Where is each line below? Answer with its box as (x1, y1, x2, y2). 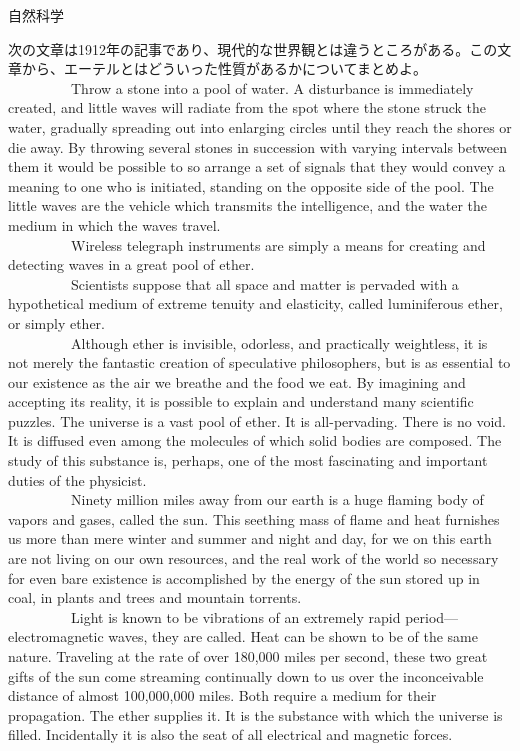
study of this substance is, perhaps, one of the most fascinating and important (8, 450, 488, 471)
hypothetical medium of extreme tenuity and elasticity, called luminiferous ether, (8, 293, 503, 314)
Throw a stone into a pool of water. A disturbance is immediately (70, 77, 474, 98)
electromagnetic (8, 626, 104, 647)
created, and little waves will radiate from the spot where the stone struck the (8, 97, 487, 118)
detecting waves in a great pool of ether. (8, 254, 255, 275)
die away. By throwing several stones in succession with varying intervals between (8, 136, 507, 157)
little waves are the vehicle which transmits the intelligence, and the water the (8, 195, 488, 216)
